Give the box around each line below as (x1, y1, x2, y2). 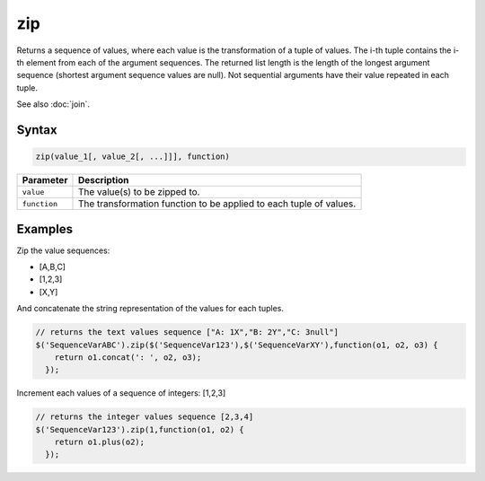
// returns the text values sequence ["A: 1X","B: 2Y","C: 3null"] (35, 328, 339, 337)
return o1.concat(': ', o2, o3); (54, 352, 202, 363)
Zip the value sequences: (16, 245, 110, 256)
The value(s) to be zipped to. (77, 186, 200, 198)
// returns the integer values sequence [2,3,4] (35, 412, 254, 422)
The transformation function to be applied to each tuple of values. (77, 197, 357, 210)
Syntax (16, 122, 57, 137)
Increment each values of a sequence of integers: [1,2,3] (16, 388, 226, 398)
